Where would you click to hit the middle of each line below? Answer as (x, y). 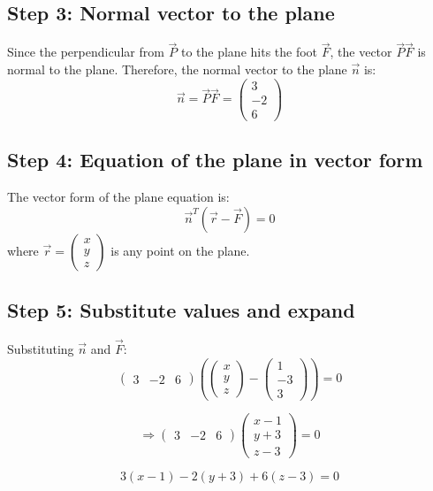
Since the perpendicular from (86, 52)
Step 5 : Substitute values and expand (181, 309)
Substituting (41, 348)
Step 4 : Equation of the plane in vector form (215, 160)
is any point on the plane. (180, 250)
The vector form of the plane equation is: (118, 196)
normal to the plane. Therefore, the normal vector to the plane (177, 69)
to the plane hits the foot (249, 52)
